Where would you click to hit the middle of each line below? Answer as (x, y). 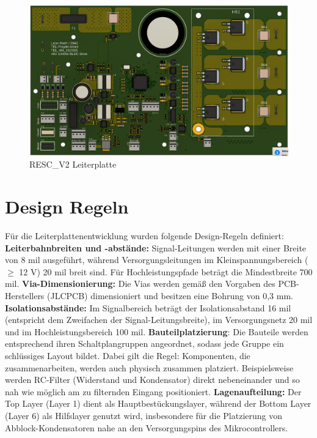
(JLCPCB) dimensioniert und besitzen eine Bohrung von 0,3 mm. (170, 296)
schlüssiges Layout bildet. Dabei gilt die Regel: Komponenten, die (128, 356)
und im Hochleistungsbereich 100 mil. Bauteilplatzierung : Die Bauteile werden (157, 331)
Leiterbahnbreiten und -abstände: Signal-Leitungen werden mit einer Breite (156, 247)
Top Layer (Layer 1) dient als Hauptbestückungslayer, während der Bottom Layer (158, 403)
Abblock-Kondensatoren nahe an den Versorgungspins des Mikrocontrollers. (147, 427)
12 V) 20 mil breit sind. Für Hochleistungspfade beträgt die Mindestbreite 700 (166, 271)
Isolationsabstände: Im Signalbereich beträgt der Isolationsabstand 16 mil (148, 307)
